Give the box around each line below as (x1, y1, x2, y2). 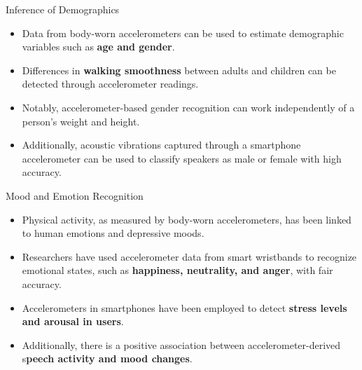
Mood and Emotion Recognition (6, 188, 144, 203)
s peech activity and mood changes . (22, 351, 193, 366)
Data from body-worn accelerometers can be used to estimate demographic (22, 25, 344, 40)
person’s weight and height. (22, 114, 140, 128)
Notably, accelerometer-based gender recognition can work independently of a (22, 100, 355, 114)
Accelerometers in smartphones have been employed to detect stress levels (22, 300, 347, 315)
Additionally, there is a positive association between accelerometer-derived (22, 337, 341, 352)
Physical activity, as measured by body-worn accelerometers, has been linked (22, 212, 351, 226)
